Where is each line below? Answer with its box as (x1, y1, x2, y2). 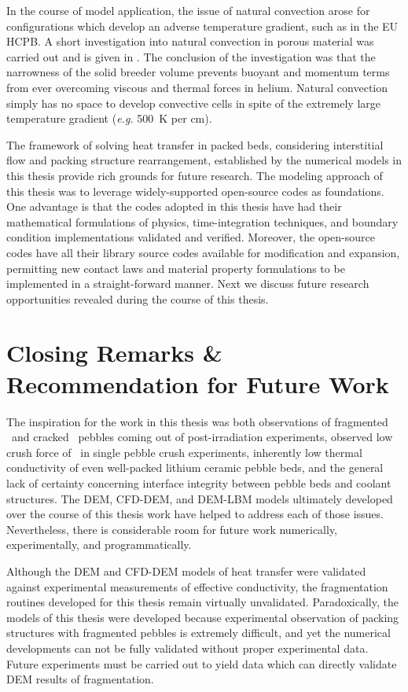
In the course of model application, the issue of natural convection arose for (6, 2, 370, 18)
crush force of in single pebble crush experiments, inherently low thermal (6, 444, 362, 460)
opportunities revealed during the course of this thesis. (6, 290, 269, 307)
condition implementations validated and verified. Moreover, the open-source (6, 229, 375, 245)
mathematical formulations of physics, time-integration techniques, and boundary (6, 213, 399, 230)
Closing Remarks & (6, 337, 222, 369)
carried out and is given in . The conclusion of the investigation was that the (6, 48, 376, 64)
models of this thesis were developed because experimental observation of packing (6, 609, 399, 625)
